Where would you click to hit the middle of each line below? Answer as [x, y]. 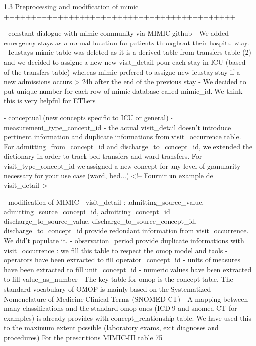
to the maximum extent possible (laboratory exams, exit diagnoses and [111, 327]
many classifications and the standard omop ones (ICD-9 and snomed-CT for [121, 308]
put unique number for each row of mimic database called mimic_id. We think [123, 91]
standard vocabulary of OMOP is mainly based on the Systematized [107, 289]
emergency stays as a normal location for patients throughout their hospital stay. [127, 42]
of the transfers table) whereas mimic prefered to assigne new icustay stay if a [122, 71]
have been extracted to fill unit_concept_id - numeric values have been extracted [128, 269]
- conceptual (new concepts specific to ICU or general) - [89, 117]
